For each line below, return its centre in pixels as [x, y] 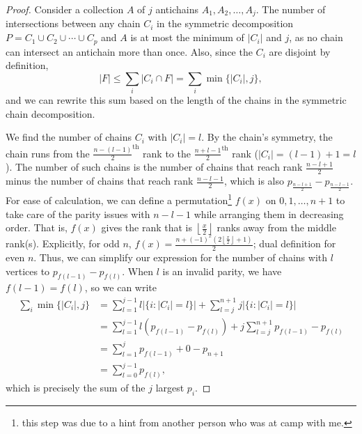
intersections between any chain [73, 23]
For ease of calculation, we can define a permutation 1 [119, 199]
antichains [177, 9]
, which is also [254, 181]
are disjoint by [300, 51]
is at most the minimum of [187, 37]
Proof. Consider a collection [65, 9]
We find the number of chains [69, 137]
